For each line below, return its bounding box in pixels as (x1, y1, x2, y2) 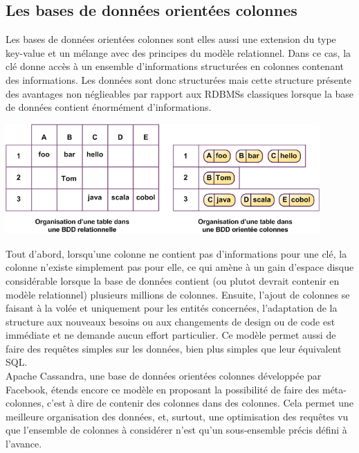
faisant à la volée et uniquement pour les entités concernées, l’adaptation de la (6, 301, 338, 315)
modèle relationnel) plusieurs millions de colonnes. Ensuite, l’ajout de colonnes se (6, 287, 350, 301)
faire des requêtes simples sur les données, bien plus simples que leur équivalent (6, 341, 342, 355)
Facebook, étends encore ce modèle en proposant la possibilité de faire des (6, 382, 320, 396)
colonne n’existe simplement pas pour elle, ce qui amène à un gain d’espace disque (6, 260, 354, 274)
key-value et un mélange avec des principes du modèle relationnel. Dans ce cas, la (6, 45, 351, 60)
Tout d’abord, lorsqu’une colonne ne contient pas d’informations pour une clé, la (6, 246, 347, 260)
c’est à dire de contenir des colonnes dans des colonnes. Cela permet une (46, 396, 354, 410)
